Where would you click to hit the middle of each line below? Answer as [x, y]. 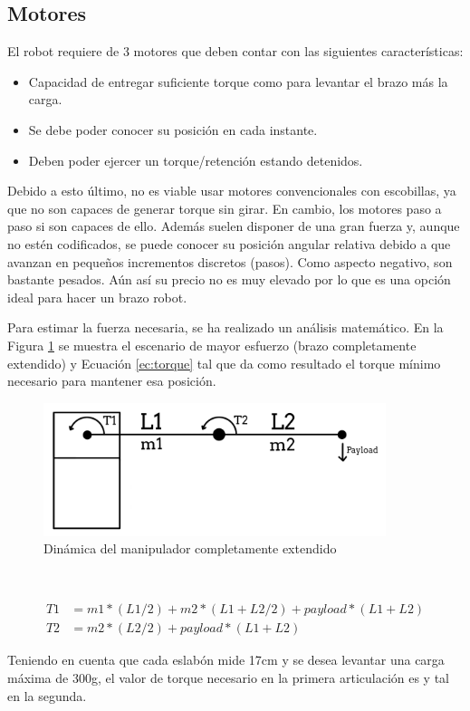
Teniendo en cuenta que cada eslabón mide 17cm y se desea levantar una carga [226, 660]
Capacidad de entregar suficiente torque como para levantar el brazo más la [238, 81]
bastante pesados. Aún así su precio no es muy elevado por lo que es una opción [229, 279]
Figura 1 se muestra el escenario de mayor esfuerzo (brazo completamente [212, 345]
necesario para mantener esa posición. [112, 381]
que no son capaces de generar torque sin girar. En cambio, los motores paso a [225, 208]
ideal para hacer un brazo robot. [97, 297]
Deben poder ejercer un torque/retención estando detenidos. [196, 160]
